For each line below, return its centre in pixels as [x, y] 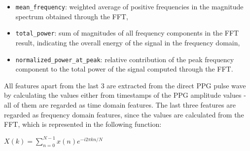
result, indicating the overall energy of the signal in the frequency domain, [128, 42]
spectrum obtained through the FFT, [72, 16]
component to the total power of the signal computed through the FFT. [124, 69]
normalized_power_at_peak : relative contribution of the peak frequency [125, 59]
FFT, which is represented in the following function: [83, 124]
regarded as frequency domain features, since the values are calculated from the [124, 114]
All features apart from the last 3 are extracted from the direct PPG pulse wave [125, 85]
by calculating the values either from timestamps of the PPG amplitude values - [125, 95]
